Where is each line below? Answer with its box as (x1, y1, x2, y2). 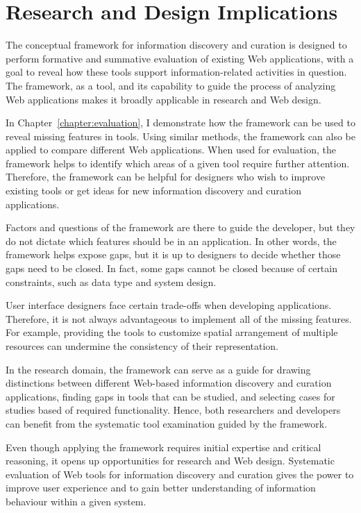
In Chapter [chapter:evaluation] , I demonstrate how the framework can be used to (6, 115, 355, 130)
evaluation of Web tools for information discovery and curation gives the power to (6, 466, 354, 481)
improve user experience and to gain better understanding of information (6, 480, 316, 495)
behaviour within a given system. (6, 494, 146, 508)
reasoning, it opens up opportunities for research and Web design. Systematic (6, 453, 335, 468)
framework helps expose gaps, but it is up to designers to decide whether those (6, 247, 341, 262)
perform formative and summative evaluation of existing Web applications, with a (6, 51, 354, 65)
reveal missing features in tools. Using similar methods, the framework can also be (6, 128, 355, 143)
